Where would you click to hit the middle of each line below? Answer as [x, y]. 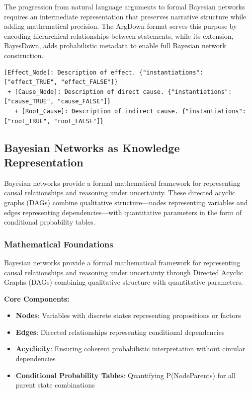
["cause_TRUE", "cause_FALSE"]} [57, 102]
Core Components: [37, 298]
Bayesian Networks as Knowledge [92, 147]
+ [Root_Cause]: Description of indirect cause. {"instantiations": [130, 111]
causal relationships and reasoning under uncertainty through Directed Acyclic [124, 272]
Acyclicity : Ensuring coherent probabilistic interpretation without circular [130, 349]
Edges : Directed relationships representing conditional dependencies [120, 332]
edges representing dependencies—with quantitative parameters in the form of [123, 212]
